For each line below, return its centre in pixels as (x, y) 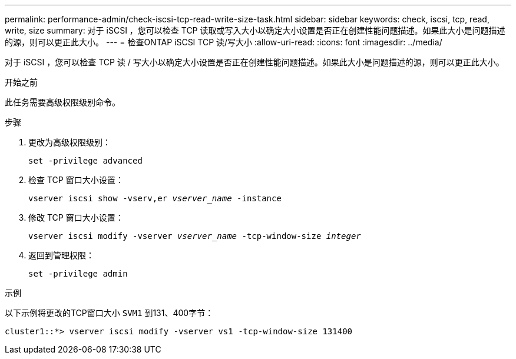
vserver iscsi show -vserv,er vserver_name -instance (155, 198)
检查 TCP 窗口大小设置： (76, 180)
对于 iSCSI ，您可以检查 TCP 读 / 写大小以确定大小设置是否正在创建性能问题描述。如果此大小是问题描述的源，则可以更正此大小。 (254, 62)
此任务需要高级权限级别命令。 (62, 102)
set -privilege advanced (85, 161)
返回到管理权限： (61, 255)
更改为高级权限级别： (70, 142)
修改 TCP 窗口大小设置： (76, 217)
